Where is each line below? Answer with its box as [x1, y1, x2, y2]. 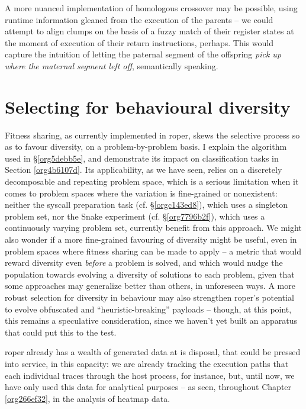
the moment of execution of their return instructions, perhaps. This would [5, 36, 273, 49]
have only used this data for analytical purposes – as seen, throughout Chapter [5, 381, 292, 393]
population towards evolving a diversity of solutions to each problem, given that [5, 268, 295, 280]
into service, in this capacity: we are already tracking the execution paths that [5, 357, 289, 369]
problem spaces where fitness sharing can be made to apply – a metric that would [5, 244, 302, 257]
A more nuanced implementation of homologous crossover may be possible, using [5, 2, 298, 14]
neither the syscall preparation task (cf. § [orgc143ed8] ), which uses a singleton [5, 198, 288, 211]
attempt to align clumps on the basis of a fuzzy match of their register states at [5, 25, 294, 37]
